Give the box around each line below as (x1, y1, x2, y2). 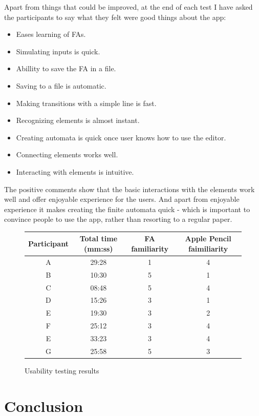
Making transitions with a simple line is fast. (16, 97, 157, 108)
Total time (79, 233, 118, 244)
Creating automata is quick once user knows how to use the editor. (16, 132, 226, 142)
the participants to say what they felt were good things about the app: (4, 11, 226, 22)
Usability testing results (25, 365, 99, 376)
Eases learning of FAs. (16, 29, 86, 39)
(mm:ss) (84, 243, 113, 254)
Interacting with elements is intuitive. (16, 166, 134, 177)
